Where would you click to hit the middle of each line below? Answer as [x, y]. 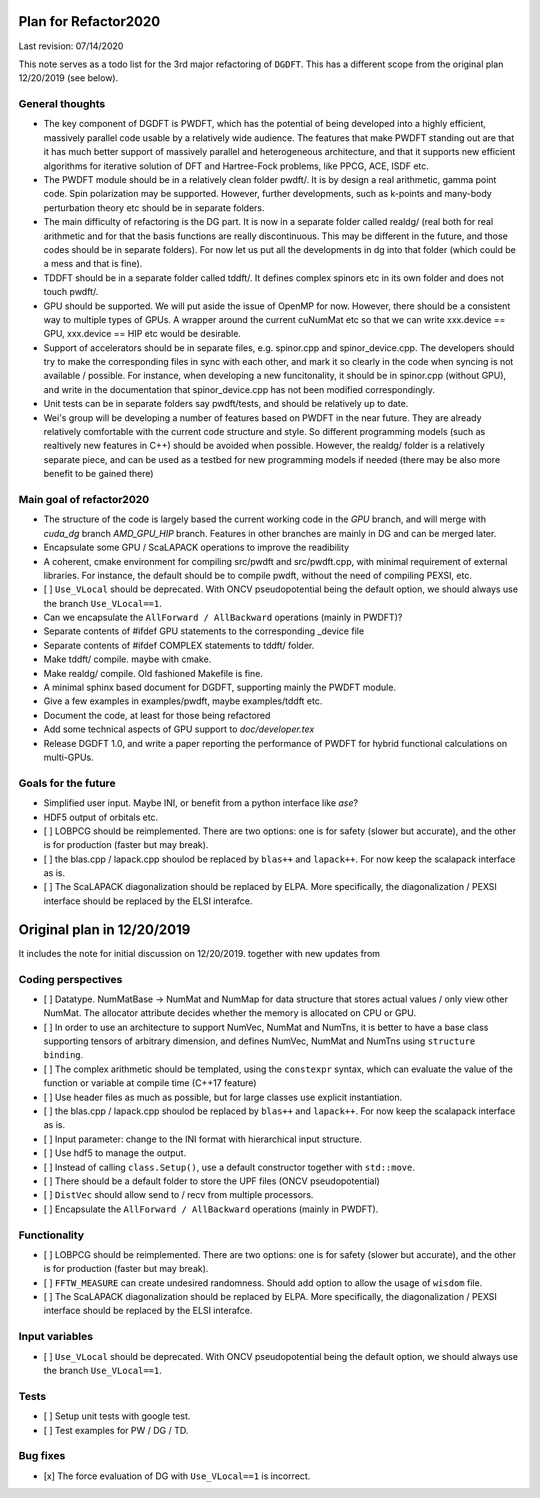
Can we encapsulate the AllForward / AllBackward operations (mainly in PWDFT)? [223, 617]
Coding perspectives [70, 979]
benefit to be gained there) [98, 474]
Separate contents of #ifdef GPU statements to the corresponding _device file [204, 631]
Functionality [51, 1235]
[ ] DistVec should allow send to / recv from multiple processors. [178, 1195]
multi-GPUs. [68, 757]
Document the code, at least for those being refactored [157, 715]
